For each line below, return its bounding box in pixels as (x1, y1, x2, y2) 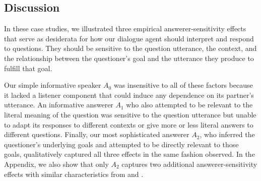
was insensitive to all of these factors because (113, 80, 253, 90)
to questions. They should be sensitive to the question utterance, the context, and (4, 43, 257, 53)
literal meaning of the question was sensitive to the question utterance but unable (4, 109, 256, 119)
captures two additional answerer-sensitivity (121, 158, 257, 169)
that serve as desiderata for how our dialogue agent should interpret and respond (4, 33, 254, 43)
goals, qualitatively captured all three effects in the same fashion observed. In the (4, 149, 255, 159)
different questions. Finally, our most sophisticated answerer (4, 129, 189, 140)
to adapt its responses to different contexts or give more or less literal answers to (4, 119, 253, 130)
